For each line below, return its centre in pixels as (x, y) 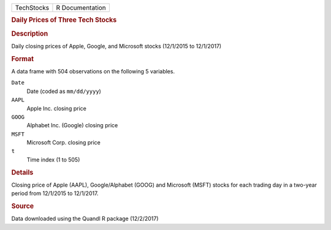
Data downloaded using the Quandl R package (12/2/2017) (85, 219)
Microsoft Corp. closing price (64, 143)
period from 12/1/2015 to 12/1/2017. (55, 193)
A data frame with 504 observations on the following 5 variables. (93, 71)
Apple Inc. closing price (57, 108)
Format (22, 59)
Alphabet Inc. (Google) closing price (72, 125)
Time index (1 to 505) (53, 160)
